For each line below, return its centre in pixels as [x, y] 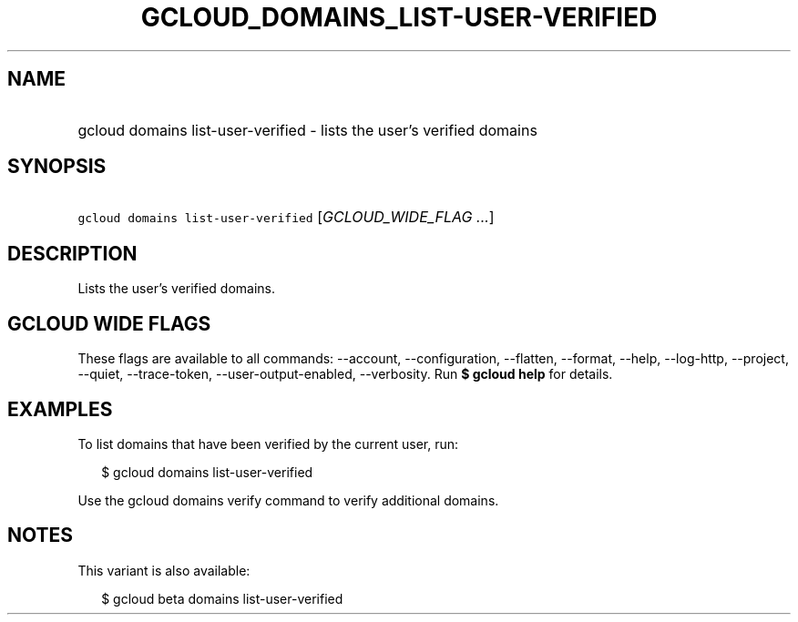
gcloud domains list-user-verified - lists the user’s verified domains [307, 130]
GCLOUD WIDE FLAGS [109, 323]
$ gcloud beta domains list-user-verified [222, 598]
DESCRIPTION [72, 253]
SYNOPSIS [57, 167]
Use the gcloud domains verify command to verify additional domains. [288, 500]
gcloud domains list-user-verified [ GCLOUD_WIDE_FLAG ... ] [286, 217]
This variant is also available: [164, 570]
